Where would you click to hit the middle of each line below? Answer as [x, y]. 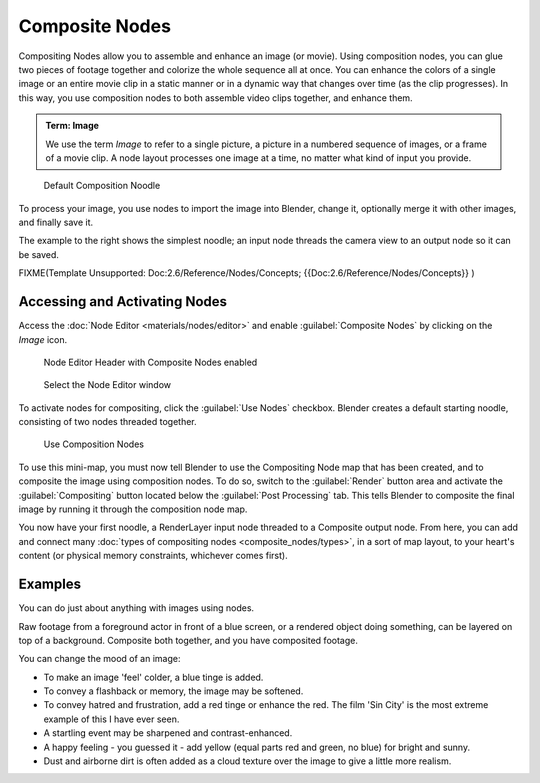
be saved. [39, 254]
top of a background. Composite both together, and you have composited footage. [188, 640]
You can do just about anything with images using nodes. [136, 608]
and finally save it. [56, 222]
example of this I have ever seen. [111, 719]
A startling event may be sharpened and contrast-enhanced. [168, 733]
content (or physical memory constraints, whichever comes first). [153, 556]
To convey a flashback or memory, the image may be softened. [173, 691]
